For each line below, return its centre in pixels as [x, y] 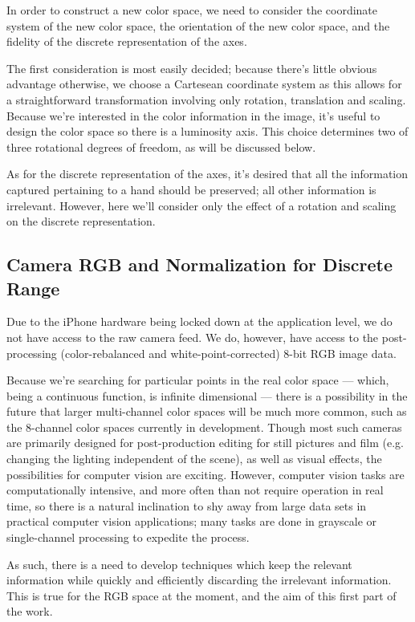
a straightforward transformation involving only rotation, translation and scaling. [206, 99]
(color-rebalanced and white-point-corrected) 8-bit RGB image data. [228, 353]
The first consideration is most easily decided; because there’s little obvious [192, 68]
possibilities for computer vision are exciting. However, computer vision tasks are [205, 474]
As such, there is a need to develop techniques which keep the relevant [179, 564]
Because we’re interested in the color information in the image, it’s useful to [193, 115]
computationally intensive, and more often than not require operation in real [195, 490]
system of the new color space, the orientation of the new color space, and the [198, 25]
